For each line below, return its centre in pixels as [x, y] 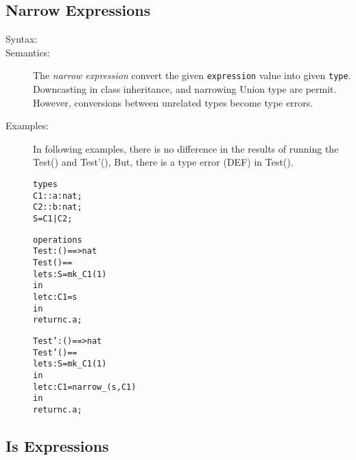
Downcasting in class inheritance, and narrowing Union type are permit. [185, 89]
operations [58, 240]
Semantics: [28, 52]
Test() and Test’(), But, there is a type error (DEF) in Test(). [163, 162]
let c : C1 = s [55, 297]
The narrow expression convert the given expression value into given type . [192, 75]
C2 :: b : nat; [58, 207]
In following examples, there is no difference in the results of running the [186, 148]
